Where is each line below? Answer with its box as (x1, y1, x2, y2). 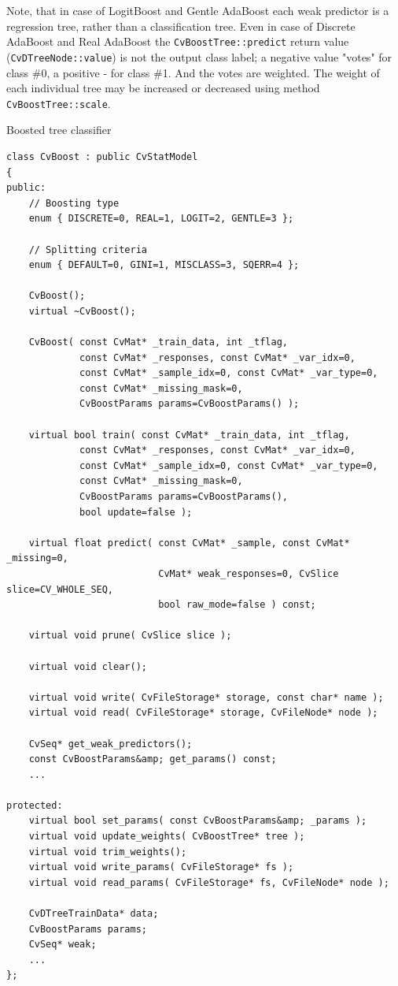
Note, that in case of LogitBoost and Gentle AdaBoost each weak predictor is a (6, 2, 389, 18)
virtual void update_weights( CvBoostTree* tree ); (28, 831, 305, 843)
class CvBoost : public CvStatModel (6, 151, 198, 162)
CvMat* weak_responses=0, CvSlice (158, 567, 339, 579)
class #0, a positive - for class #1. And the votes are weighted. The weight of (6, 64, 380, 80)
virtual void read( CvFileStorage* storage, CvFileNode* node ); (28, 707, 378, 719)
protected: (6, 799, 63, 811)
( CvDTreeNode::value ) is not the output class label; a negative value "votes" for (6, 48, 392, 65)
